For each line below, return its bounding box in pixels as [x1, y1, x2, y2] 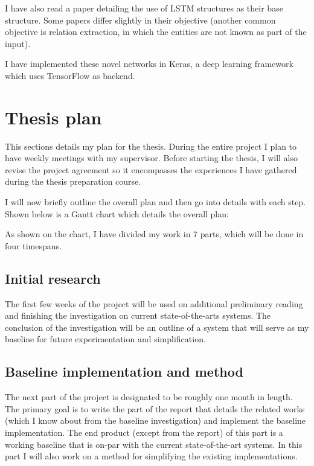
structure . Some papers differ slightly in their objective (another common [5, 13, 276, 26]
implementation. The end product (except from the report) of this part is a [5, 426, 283, 438]
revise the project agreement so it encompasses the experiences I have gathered [5, 163, 297, 176]
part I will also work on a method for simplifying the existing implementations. [5, 450, 298, 462]
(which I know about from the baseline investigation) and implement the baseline [5, 414, 306, 427]
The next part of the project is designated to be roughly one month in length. [5, 391, 293, 403]
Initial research [5, 269, 101, 287]
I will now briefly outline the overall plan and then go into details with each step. [5, 196, 306, 208]
